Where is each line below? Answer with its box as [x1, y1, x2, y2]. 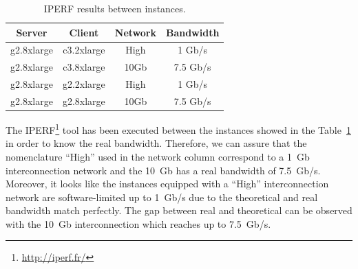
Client [69, 25, 99, 39]
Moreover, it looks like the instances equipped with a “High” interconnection [6, 176, 329, 191]
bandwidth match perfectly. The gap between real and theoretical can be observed [6, 203, 352, 218]
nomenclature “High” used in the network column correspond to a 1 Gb [6, 149, 310, 163]
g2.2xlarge [62, 77, 105, 91]
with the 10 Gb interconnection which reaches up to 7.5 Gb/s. [6, 216, 271, 231]
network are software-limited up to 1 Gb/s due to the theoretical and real [6, 189, 318, 204]
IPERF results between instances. [43, 1, 186, 15]
